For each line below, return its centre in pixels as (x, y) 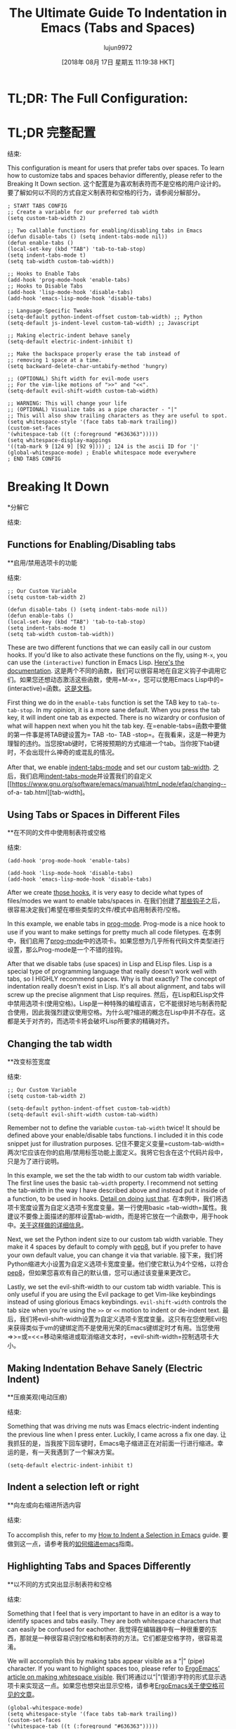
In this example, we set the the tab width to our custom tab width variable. (114, 1175)
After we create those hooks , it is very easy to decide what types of (105, 893)
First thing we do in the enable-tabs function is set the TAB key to (102, 702)
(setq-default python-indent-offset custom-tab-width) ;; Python (105, 317)
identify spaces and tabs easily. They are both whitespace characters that (114, 1620)
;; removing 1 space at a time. (54, 360)
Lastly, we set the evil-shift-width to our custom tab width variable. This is (114, 1287)
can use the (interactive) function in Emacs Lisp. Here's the (96, 662)
